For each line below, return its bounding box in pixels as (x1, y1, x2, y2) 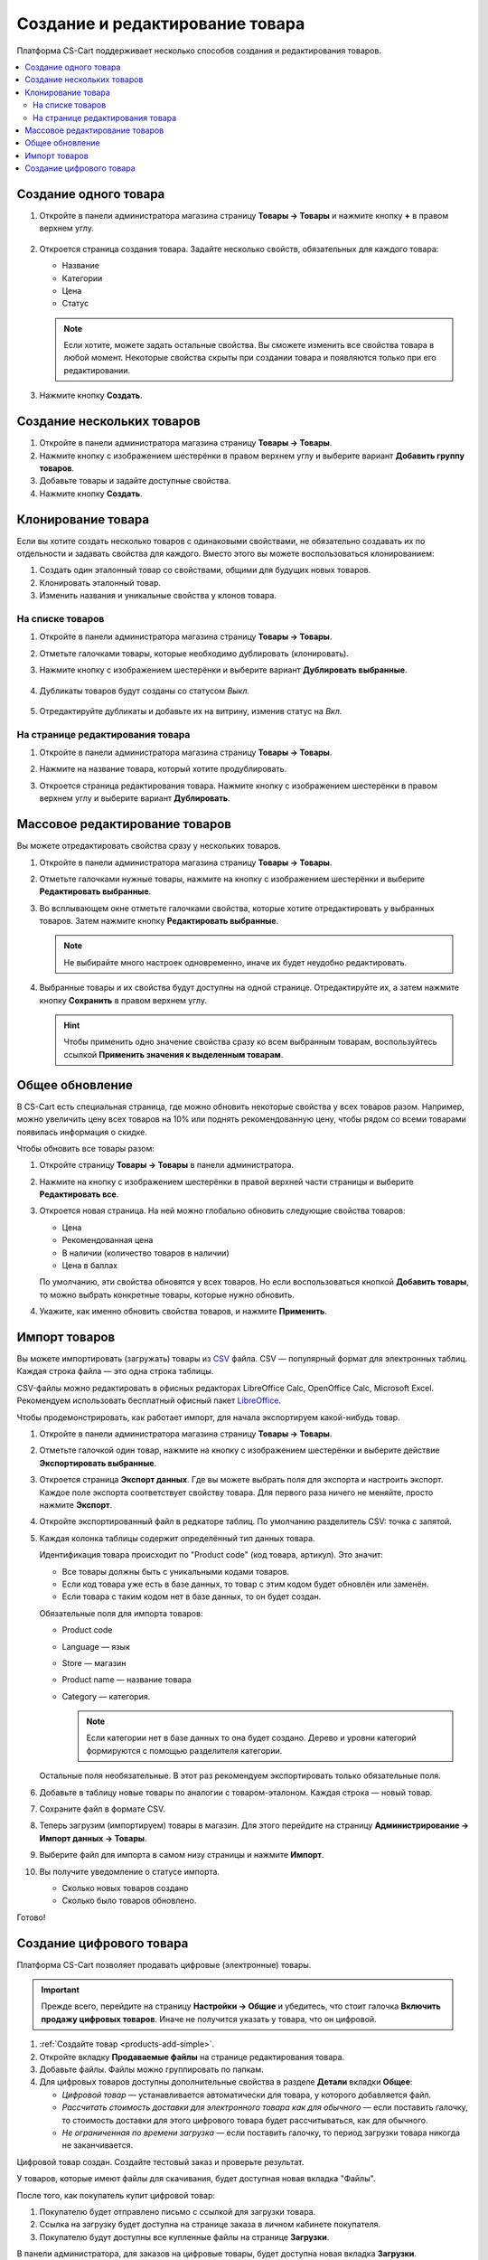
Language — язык (61, 1641, 130, 1652)
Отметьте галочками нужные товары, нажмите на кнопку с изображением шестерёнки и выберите (39, 873, 425, 884)
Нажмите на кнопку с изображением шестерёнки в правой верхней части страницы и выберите (39, 1176, 415, 1187)
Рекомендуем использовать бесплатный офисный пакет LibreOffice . (16, 1395, 282, 1406)
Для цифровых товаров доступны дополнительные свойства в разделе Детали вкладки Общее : (39, 2076, 413, 2087)
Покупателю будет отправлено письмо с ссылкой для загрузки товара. (39, 2206, 316, 2217)
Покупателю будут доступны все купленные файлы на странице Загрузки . (39, 2231, 330, 2242)
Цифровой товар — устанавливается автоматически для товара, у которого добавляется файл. (61, 2089, 432, 2100)
